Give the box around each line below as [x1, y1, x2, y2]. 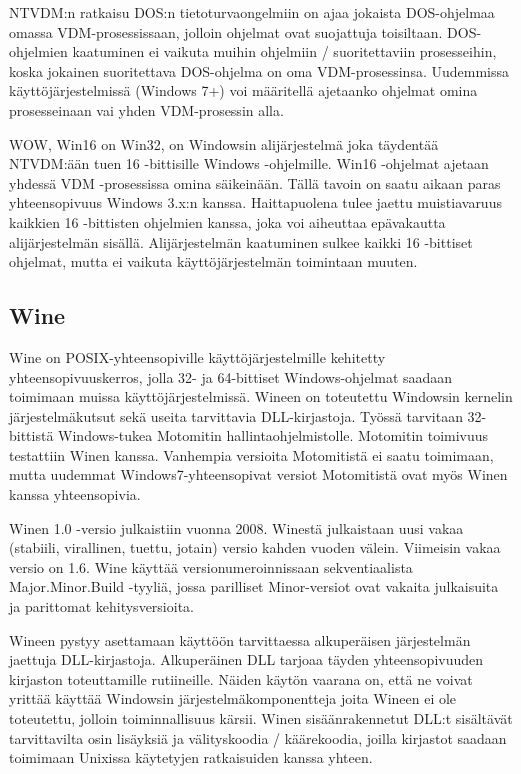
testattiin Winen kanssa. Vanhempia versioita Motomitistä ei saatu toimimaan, [9, 444, 494, 465]
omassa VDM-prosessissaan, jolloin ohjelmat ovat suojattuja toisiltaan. [9, 21, 443, 42]
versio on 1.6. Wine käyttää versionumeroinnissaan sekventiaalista [9, 556, 413, 577]
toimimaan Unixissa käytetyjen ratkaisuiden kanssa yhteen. [9, 747, 373, 768]
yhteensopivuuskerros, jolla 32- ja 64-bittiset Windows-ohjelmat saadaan [9, 366, 453, 387]
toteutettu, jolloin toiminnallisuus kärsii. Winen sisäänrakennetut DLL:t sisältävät [9, 708, 513, 729]
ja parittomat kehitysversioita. [9, 596, 194, 617]
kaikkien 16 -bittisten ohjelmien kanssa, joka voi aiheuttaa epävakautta [9, 211, 446, 232]
